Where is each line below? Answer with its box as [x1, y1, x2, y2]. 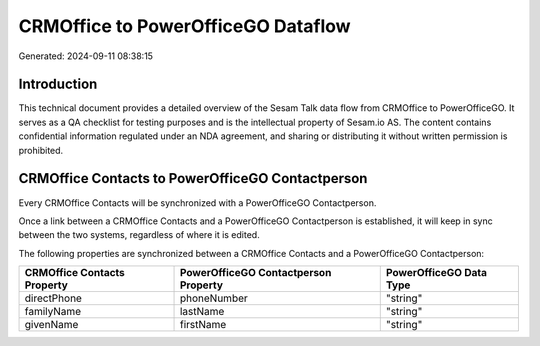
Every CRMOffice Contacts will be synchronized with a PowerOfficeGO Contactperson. [18, 196, 377, 209]
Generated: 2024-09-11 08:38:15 [18, 50, 154, 62]
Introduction [18, 76, 98, 93]
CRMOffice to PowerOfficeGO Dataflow [18, 15, 351, 37]
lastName [179, 305, 225, 319]
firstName [179, 318, 227, 332]
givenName [24, 318, 79, 332]
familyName [24, 305, 82, 319]
